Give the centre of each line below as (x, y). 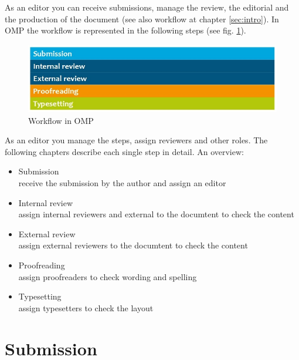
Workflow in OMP (61, 120)
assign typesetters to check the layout (86, 307)
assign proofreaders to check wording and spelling (108, 276)
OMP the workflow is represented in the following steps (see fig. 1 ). (125, 30)
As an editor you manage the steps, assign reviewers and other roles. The (136, 140)
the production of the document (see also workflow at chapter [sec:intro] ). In (142, 18)
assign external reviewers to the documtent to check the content (133, 245)
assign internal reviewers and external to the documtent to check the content (156, 214)
